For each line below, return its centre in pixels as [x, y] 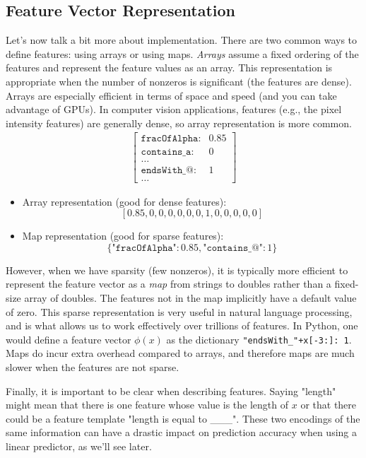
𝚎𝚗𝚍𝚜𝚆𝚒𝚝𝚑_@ [167, 171]
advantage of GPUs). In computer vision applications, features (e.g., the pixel [174, 109]
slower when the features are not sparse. [93, 366]
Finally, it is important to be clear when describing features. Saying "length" [171, 391]
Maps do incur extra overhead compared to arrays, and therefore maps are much [180, 353]
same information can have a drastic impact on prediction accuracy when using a [181, 432]
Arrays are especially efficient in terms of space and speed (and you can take [171, 95]
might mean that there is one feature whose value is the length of [147, 405]
